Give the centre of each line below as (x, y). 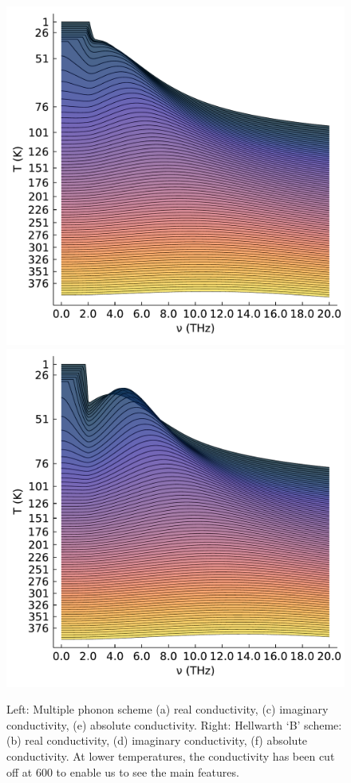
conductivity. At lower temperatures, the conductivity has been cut (171, 755)
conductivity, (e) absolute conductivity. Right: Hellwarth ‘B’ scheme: (174, 724)
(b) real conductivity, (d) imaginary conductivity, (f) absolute (157, 740)
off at (20, 771)
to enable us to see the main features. (148, 771)
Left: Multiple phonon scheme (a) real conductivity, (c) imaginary (168, 709)
